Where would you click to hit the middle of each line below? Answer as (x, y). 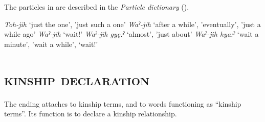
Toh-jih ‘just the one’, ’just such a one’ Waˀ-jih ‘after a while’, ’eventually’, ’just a (132, 24)
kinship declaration (77, 79)
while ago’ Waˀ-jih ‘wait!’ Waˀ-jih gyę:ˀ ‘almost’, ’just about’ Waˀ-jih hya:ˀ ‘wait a (131, 34)
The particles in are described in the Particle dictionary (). (97, 7)
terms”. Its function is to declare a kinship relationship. (91, 114)
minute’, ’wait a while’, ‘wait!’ (51, 44)
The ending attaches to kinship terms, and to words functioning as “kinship (123, 103)
